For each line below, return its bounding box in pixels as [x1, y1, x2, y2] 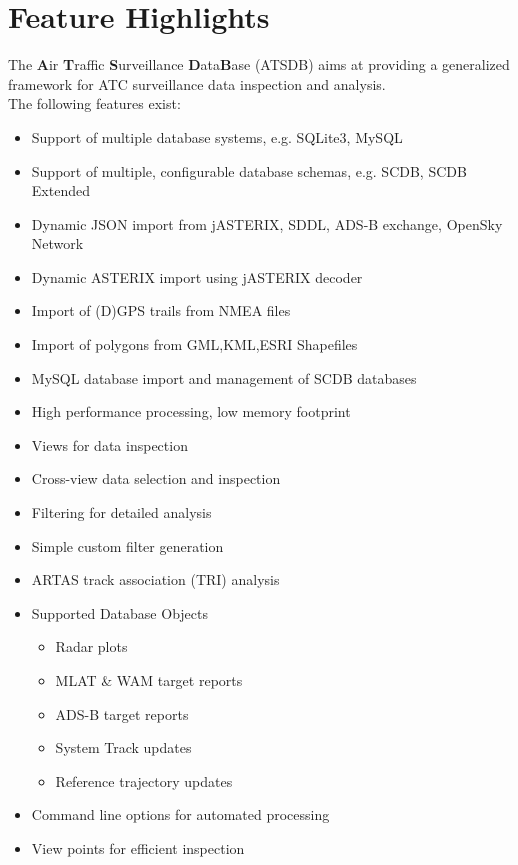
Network [31, 233, 84, 254]
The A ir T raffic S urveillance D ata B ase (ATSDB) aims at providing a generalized [8, 54, 510, 75]
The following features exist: [8, 93, 181, 114]
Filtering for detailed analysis [31, 502, 212, 523]
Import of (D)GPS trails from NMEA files [31, 300, 291, 321]
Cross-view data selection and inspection [31, 468, 281, 489]
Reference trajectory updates [55, 770, 233, 791]
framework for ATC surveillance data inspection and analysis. [8, 73, 386, 94]
